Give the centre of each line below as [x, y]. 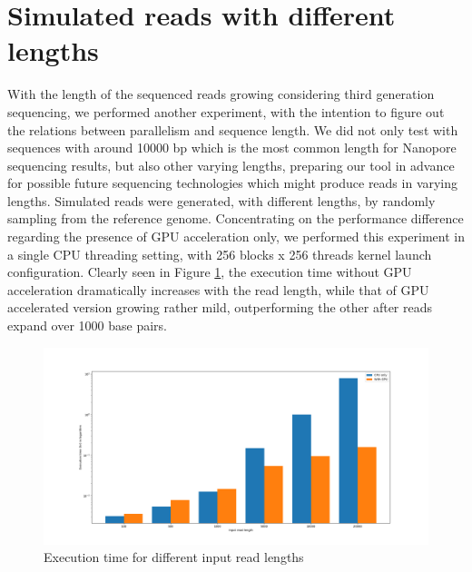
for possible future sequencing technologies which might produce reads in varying [233, 183]
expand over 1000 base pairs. [88, 325]
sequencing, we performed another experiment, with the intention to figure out [226, 111]
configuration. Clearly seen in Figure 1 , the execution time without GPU [210, 272]
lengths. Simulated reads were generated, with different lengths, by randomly [221, 200]
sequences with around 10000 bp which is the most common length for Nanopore [232, 148]
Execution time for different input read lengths [174, 557]
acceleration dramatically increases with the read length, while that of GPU [218, 289]
